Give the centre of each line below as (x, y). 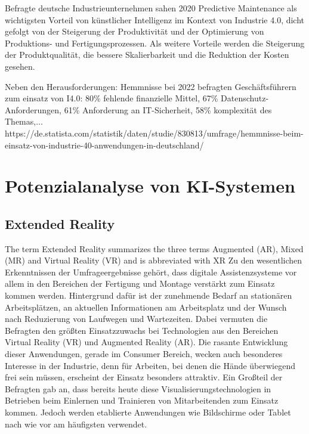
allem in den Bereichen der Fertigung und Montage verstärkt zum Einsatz (140, 283)
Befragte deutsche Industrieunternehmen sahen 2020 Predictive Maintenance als (151, 8)
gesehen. (20, 66)
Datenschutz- (245, 98)
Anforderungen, (33, 109)
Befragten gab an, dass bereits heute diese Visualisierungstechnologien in (138, 388)
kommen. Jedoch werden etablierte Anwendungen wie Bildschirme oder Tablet (148, 412)
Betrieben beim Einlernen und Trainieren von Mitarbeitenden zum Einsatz (142, 400)
